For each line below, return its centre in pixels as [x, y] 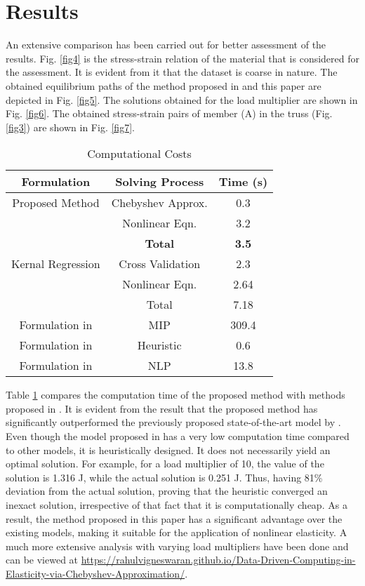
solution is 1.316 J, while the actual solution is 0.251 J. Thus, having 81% [164, 477]
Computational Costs [139, 154]
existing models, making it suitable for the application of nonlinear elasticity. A [177, 532]
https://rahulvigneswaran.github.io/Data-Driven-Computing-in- [218, 560]
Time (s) [243, 182]
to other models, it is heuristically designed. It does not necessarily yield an [168, 450]
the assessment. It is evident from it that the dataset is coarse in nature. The [172, 72]
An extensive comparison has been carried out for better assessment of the [166, 45]
